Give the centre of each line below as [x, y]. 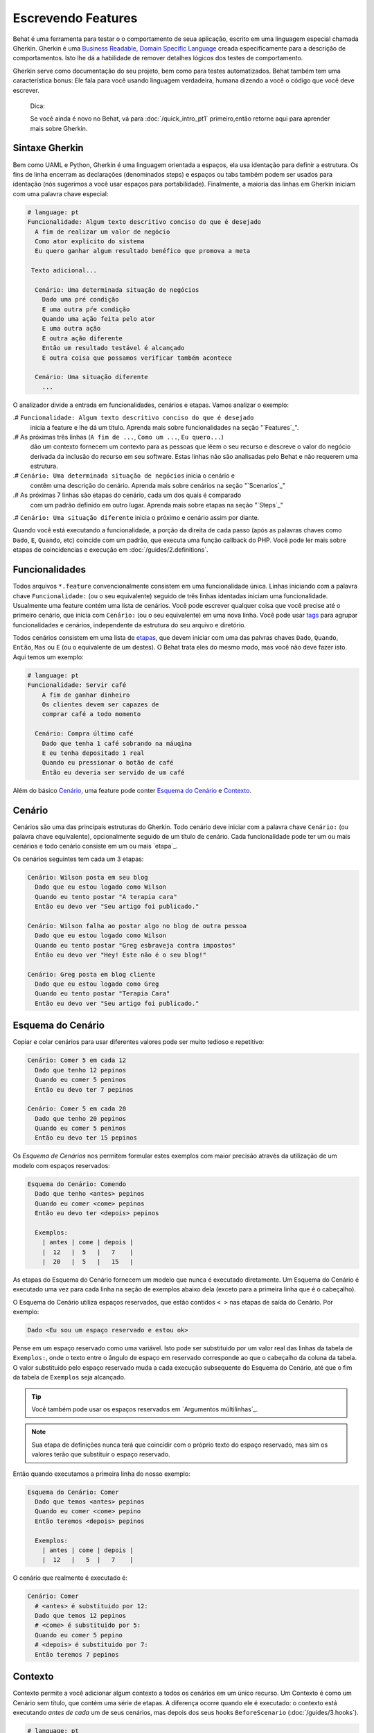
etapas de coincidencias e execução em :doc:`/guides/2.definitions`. [110, 550]
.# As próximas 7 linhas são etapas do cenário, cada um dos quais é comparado [127, 495]
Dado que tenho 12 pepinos [81, 1070]
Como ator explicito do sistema [90, 241]
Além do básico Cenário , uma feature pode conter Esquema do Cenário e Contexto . [132, 790]
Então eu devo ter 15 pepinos [86, 1138]
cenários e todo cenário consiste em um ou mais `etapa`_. [95, 846]
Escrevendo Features [75, 18]
